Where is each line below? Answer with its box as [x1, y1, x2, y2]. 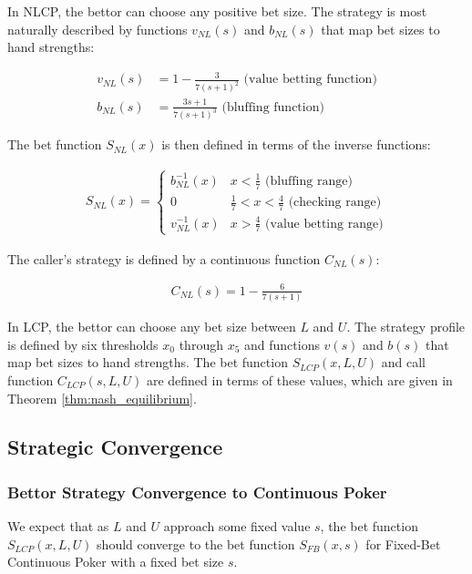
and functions [243, 334, 320, 354]
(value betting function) [243, 73, 377, 87]
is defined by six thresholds [7, 334, 159, 354]
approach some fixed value [163, 517, 311, 536]
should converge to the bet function [97, 534, 295, 553]
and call [381, 353, 426, 372]
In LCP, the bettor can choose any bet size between [7, 317, 296, 336]
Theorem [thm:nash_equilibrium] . [7, 388, 197, 407]
